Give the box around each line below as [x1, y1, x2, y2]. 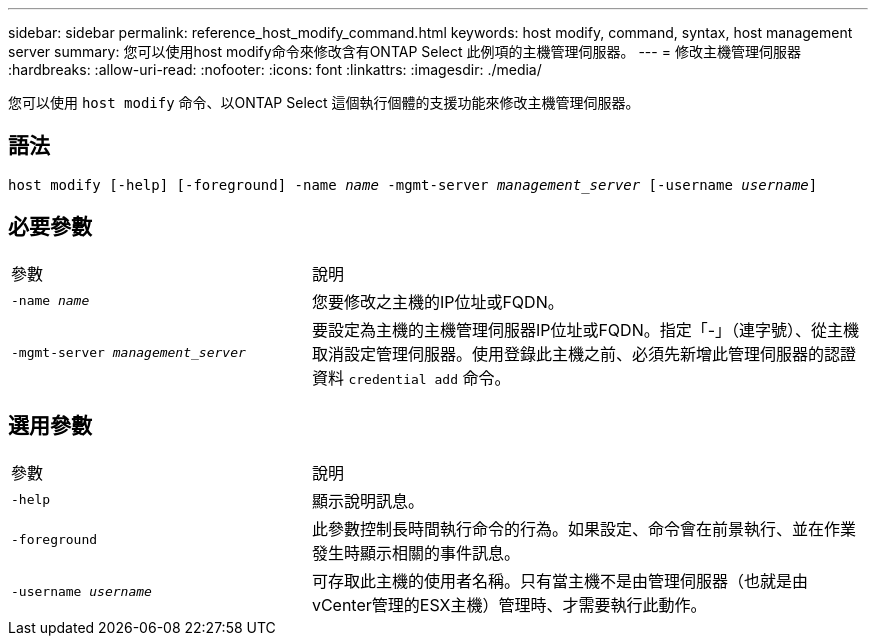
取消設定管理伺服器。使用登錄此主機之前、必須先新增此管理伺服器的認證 [311, 343, 856, 364]
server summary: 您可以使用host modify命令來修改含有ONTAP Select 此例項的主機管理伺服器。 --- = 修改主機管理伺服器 [8, 43, 801, 60]
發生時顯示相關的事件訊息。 [311, 542, 520, 563]
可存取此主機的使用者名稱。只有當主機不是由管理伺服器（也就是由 [311, 570, 808, 591]
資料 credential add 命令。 [311, 367, 511, 388]
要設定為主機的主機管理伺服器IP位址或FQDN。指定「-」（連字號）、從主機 [311, 319, 860, 340]
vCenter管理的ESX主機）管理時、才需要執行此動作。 [311, 594, 707, 615]
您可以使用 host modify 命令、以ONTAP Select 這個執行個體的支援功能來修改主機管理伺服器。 [8, 94, 640, 111]
